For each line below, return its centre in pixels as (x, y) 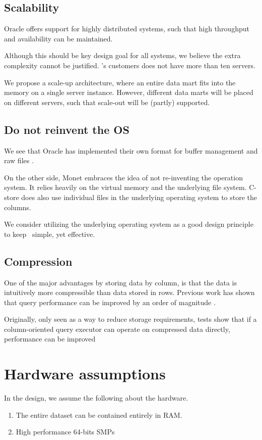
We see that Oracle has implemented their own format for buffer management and (131, 150)
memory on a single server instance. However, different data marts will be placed (129, 92)
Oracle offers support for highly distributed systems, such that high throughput (127, 29)
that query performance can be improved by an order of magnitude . (110, 302)
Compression (38, 261)
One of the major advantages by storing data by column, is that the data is (120, 282)
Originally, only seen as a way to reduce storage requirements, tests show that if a (130, 319)
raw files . (19, 160)
